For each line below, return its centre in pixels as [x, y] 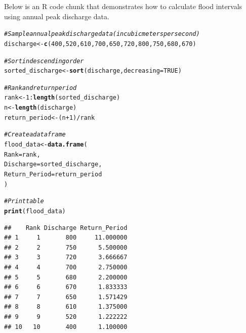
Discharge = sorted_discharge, [53, 164]
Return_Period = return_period [53, 175]
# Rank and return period [40, 88]
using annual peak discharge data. [57, 16]
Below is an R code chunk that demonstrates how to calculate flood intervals [123, 6]
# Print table [24, 201]
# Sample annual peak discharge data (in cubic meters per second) [102, 34]
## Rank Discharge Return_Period [66, 228]
